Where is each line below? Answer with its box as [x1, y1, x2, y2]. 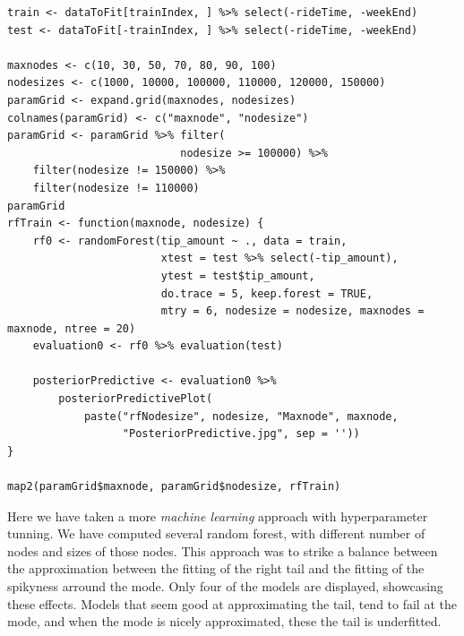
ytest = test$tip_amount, [160, 269, 315, 282]
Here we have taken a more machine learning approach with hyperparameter [7, 506, 428, 525]
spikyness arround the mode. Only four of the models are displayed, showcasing [7, 577, 443, 595]
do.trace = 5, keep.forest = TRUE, [160, 287, 374, 300]
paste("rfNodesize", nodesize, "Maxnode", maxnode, [83, 409, 399, 423]
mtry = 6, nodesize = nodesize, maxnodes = [160, 305, 425, 318]
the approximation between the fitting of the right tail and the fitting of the [7, 559, 425, 578]
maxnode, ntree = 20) [7, 322, 136, 335]
